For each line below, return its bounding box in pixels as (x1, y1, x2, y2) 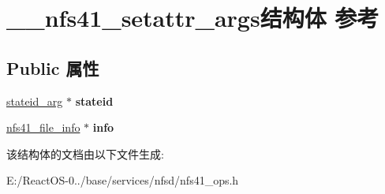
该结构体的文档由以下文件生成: (6, 145, 164, 162)
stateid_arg (6, 92, 63, 109)
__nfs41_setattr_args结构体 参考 (6, 2, 379, 34)
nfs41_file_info (6, 119, 80, 136)
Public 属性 (6, 55, 99, 80)
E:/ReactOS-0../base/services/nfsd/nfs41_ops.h (6, 172, 239, 188)
